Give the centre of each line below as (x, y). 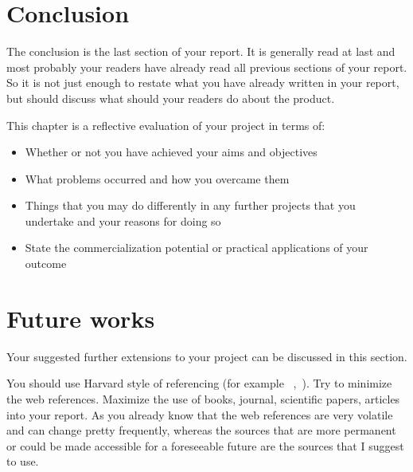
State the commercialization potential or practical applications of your (197, 248)
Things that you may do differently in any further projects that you (190, 205)
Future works (81, 318)
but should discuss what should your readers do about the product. (171, 98)
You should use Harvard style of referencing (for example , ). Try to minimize (199, 383)
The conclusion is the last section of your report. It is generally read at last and (201, 51)
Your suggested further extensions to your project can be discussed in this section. (207, 356)
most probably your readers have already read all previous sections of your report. (207, 67)
